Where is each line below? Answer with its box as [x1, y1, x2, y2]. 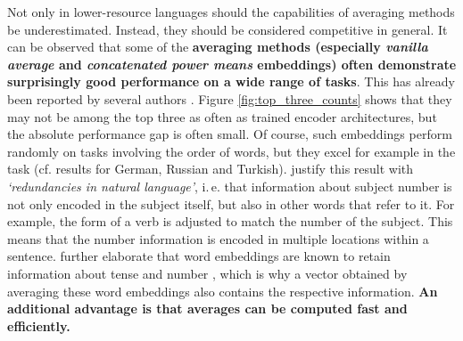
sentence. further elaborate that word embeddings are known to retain [7, 247, 391, 265]
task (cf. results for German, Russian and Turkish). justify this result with [7, 159, 414, 178]
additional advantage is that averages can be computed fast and [7, 299, 408, 318]
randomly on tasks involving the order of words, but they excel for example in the [7, 142, 456, 160]
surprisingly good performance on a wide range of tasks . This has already [7, 72, 455, 91]
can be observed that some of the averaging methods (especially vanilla [7, 37, 428, 56]
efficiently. [7, 316, 70, 335]
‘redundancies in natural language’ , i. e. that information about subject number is [7, 176, 452, 195]
